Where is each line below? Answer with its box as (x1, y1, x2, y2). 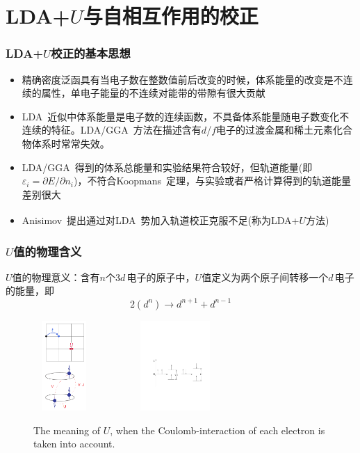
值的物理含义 (13, 242, 82, 260)
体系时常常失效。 (31, 136, 110, 150)
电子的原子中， (126, 269, 195, 284)
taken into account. (33, 436, 115, 451)
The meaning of (33, 422, 101, 437)
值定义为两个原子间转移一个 (202, 269, 329, 284)
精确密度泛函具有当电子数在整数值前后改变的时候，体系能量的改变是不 (22, 72, 343, 86)
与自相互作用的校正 (83, 1, 259, 30)
